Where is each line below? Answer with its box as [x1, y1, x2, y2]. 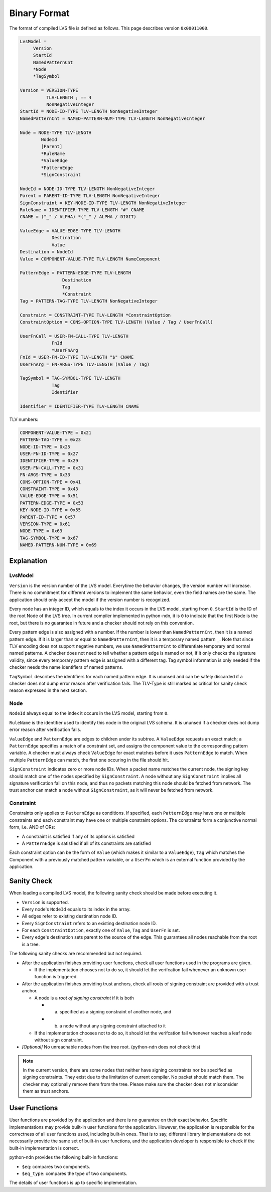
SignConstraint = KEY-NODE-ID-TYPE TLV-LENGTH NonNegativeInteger [20, 200, 187, 206]
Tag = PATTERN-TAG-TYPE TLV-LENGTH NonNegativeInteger [20, 298, 158, 304]
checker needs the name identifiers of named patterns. [9, 664, 123, 670]
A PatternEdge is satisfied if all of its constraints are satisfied [22, 840, 151, 846]
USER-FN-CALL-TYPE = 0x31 [20, 465, 84, 471]
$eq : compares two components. [22, 1163, 90, 1169]
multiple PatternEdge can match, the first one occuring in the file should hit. [9, 757, 169, 763]
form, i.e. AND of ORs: [9, 824, 55, 830]
